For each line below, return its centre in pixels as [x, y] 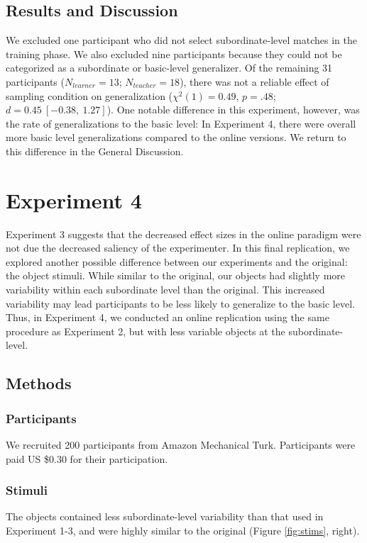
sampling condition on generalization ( [89, 95]
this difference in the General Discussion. [95, 151]
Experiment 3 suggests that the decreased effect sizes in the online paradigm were [183, 234]
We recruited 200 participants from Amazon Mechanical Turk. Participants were [181, 445]
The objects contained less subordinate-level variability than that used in [165, 516]
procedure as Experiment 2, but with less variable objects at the [146, 331]
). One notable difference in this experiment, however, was [233, 110]
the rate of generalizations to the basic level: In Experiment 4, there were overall [181, 123]
